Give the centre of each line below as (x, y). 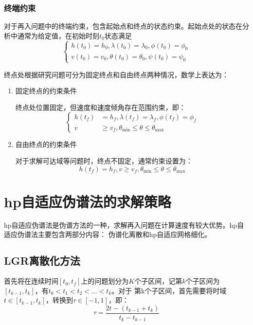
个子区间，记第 (158, 281)
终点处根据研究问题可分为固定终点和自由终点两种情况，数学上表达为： (116, 74)
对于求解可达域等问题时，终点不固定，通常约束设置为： (104, 160)
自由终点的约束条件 (46, 144)
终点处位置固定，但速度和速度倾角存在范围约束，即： (100, 107)
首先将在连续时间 (31, 281)
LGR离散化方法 (42, 261)
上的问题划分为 (105, 281)
